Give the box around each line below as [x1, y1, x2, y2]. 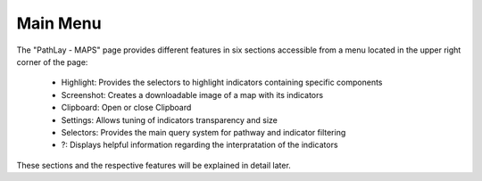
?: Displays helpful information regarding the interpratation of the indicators [61, 139, 338, 151]
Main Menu [16, 13, 102, 33]
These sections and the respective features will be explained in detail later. [16, 160, 292, 170]
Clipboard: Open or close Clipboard [61, 103, 192, 113]
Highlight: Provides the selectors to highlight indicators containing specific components [61, 77, 383, 88]
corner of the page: [16, 56, 88, 67]
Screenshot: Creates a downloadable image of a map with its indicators [61, 89, 324, 100]
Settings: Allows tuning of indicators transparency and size [61, 114, 278, 125]
